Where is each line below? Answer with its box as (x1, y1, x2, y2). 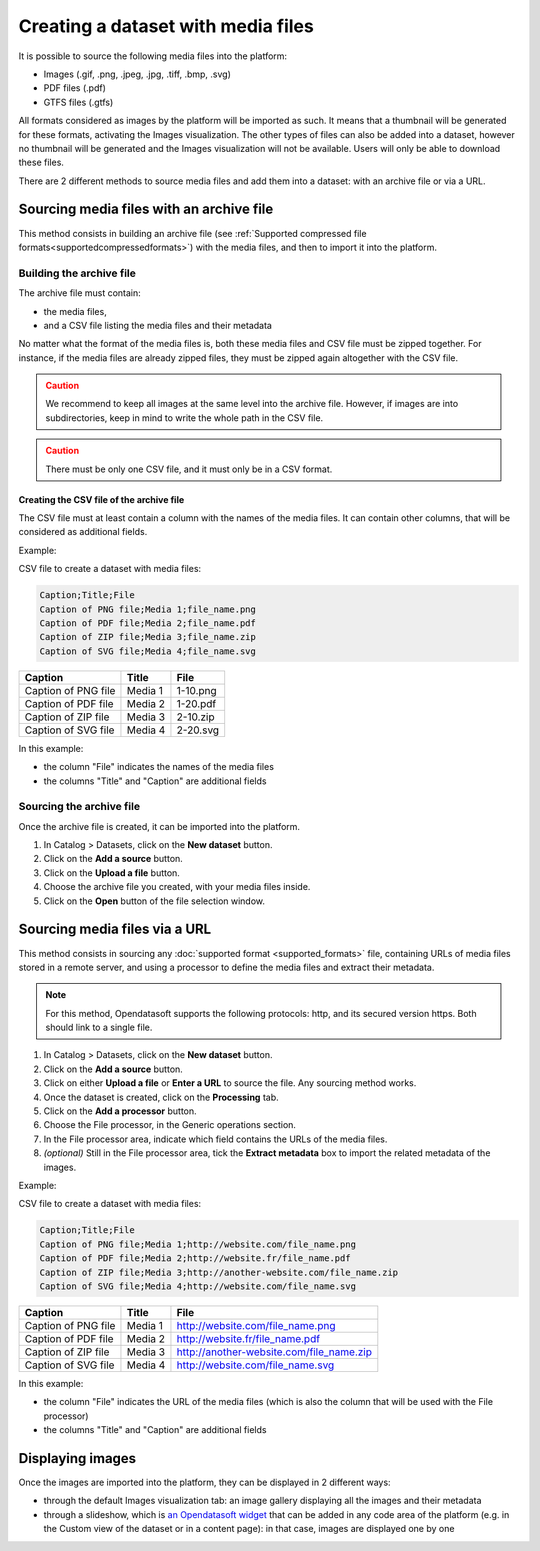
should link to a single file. (45, 1021, 153, 1034)
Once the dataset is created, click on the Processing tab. (43, 1091, 279, 1103)
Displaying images (18, 1450, 137, 1467)
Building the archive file (18, 266, 137, 280)
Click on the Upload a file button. (43, 866, 180, 879)
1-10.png (176, 683, 217, 697)
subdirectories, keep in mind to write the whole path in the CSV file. (45, 411, 324, 424)
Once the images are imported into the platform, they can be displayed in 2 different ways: (18, 1476, 391, 1488)
